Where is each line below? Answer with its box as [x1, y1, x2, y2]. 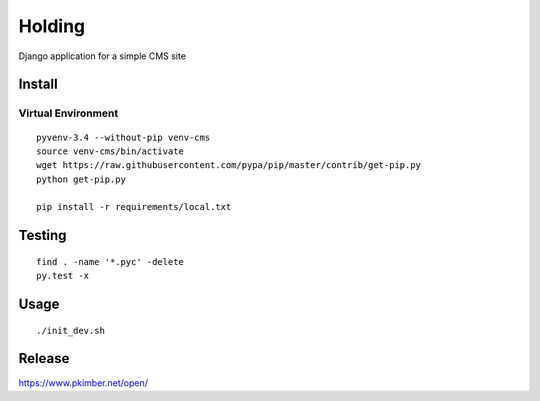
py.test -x [36, 270, 90, 282]
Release [18, 350, 70, 367]
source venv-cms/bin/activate [36, 145, 185, 157]
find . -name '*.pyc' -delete [36, 256, 185, 267]
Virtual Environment [18, 106, 119, 120]
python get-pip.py [36, 173, 127, 185]
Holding [18, 15, 86, 37]
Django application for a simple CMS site [18, 50, 187, 62]
